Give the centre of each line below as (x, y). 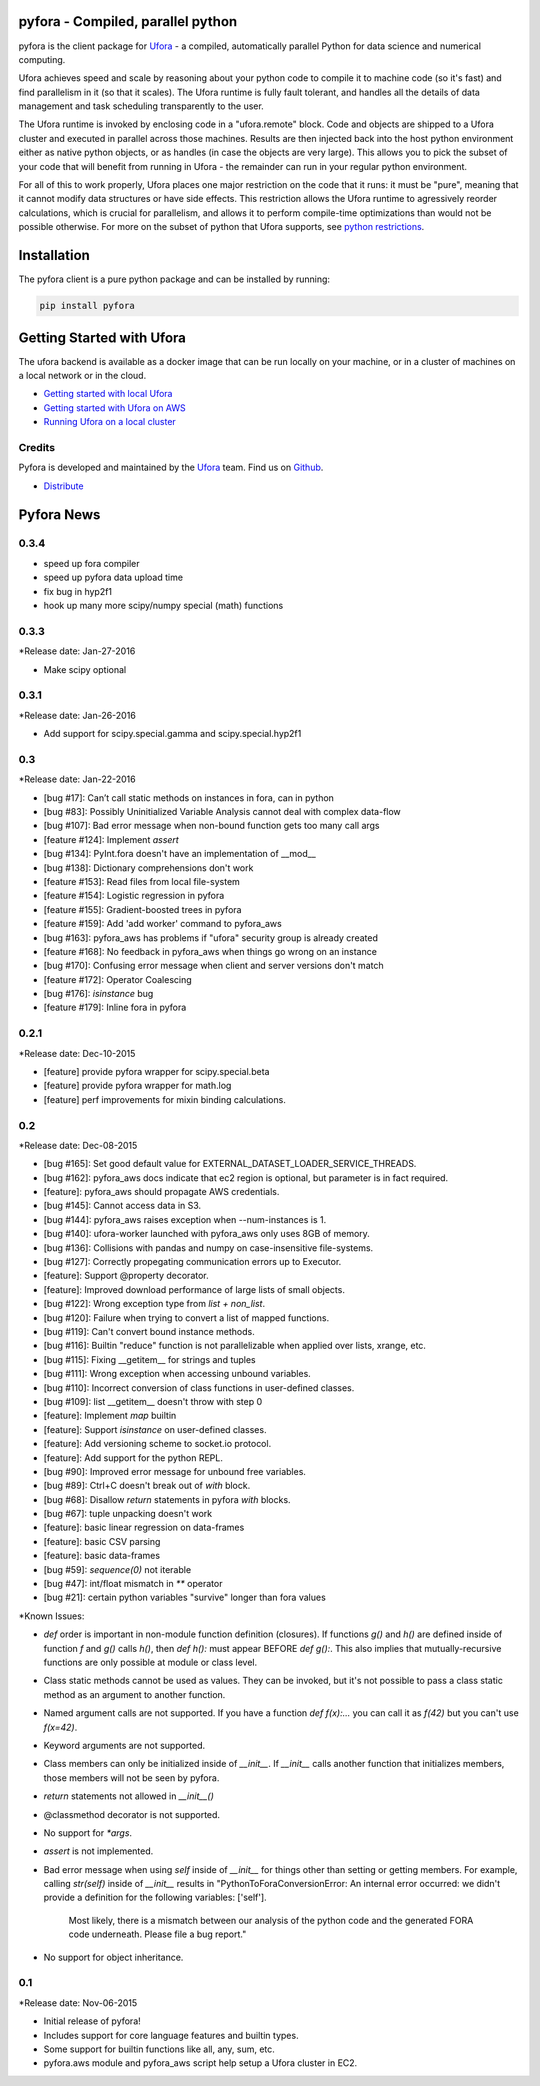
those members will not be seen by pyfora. (131, 1777)
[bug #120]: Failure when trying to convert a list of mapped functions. (186, 1317)
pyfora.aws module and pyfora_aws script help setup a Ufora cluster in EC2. (200, 2063)
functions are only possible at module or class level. (150, 1662)
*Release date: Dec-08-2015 (78, 1145)
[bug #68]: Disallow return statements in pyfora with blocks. (167, 1499)
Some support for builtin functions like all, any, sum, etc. (159, 2049)
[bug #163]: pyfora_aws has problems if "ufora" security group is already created (211, 937)
